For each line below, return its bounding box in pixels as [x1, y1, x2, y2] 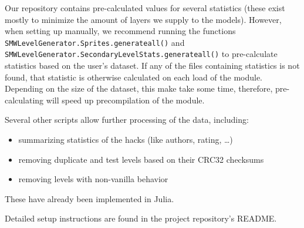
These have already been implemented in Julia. [5, 192, 174, 204]
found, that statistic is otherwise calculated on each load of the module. [5, 71, 263, 83]
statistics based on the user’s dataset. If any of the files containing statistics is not [5, 59, 300, 72]
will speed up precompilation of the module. [46, 93, 205, 106]
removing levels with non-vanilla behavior [18, 173, 168, 185]
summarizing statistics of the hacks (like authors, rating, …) [18, 133, 233, 146]
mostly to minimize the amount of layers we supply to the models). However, [5, 13, 282, 25]
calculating [5, 93, 44, 106]
